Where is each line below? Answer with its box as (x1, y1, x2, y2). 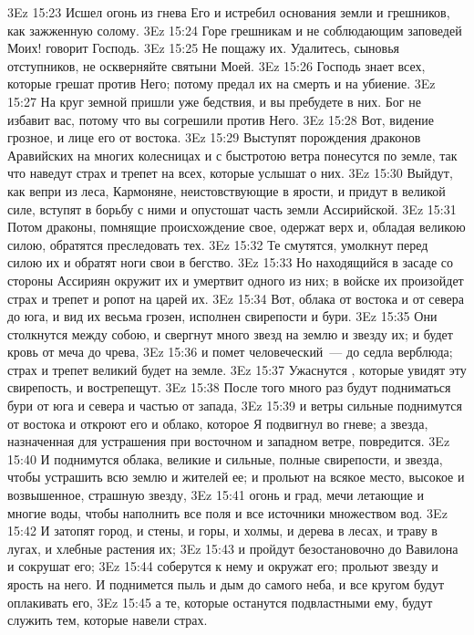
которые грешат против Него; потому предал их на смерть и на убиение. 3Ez (7, 74, 436, 93)
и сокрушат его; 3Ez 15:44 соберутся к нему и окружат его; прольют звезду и (7, 557, 438, 576)
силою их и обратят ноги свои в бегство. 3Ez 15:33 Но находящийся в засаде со (7, 253, 454, 272)
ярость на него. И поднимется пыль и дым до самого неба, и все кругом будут (7, 575, 445, 593)
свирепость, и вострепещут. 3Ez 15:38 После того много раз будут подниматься (7, 378, 451, 397)
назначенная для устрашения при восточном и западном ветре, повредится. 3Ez (7, 432, 450, 451)
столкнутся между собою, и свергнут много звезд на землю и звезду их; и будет (7, 324, 453, 343)
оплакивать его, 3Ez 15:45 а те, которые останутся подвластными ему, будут (7, 592, 433, 611)
